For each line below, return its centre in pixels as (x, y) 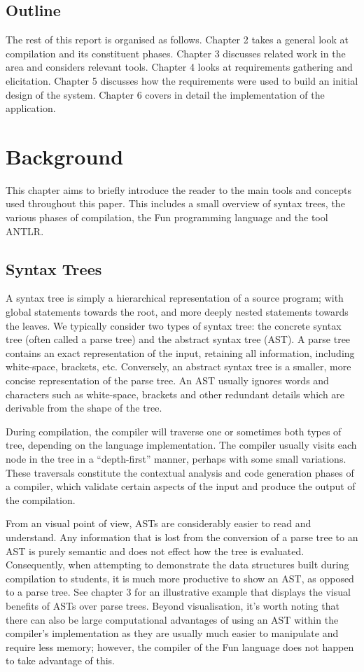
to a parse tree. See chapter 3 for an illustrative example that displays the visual (178, 592)
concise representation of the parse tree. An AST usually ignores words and (167, 380)
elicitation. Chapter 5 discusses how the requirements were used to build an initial (182, 80)
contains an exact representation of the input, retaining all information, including (180, 352)
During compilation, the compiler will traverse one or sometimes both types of (174, 431)
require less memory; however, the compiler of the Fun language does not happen (180, 646)
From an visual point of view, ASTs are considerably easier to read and (159, 523)
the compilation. (41, 499)
